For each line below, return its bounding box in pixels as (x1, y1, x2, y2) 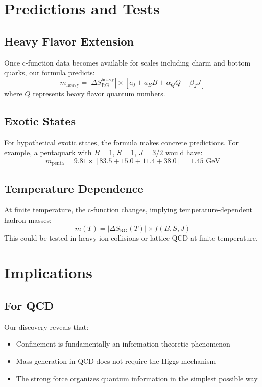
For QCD (4, 297, 54, 313)
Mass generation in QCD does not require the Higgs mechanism (16, 355, 216, 366)
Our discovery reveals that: (4, 321, 89, 332)
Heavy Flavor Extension (4, 33, 134, 49)
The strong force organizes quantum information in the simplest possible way (16, 373, 258, 383)
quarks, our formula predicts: (4, 67, 95, 78)
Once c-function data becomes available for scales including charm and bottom (4, 57, 251, 68)
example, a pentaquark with (4, 147, 92, 158)
